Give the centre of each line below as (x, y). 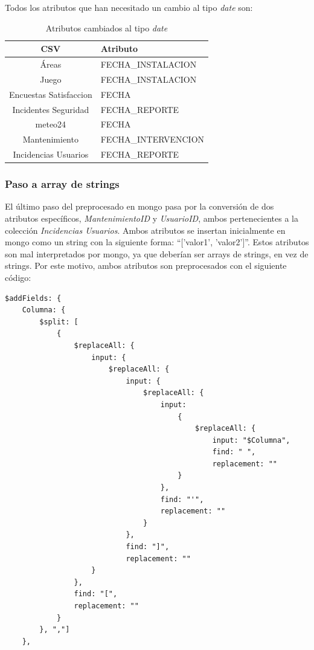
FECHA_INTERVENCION (152, 139)
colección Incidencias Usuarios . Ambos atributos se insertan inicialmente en (145, 230)
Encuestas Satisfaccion (51, 94)
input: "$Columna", (251, 440)
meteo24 (51, 124)
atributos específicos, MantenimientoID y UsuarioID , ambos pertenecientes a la (152, 218)
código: (18, 277)
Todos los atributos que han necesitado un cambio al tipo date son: (129, 7)
